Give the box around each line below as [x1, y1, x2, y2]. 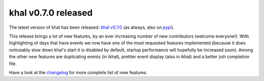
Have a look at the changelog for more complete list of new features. [9, 69, 148, 75]
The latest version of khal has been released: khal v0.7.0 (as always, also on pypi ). [9, 24, 175, 30]
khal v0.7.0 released [9, 7, 93, 18]
